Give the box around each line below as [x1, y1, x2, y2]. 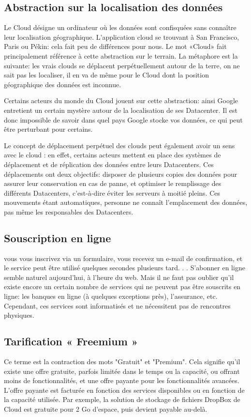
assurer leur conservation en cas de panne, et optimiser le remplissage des [4, 178, 221, 188]
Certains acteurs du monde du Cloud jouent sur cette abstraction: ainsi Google [4, 95, 238, 106]
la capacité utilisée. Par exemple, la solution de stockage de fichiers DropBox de [4, 394, 240, 404]
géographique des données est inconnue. [4, 79, 121, 89]
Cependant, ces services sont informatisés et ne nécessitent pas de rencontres [4, 300, 231, 310]
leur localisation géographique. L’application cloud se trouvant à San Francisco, [4, 31, 239, 42]
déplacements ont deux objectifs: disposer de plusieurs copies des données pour [4, 169, 237, 179]
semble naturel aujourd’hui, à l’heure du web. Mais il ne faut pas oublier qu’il [4, 272, 234, 282]
